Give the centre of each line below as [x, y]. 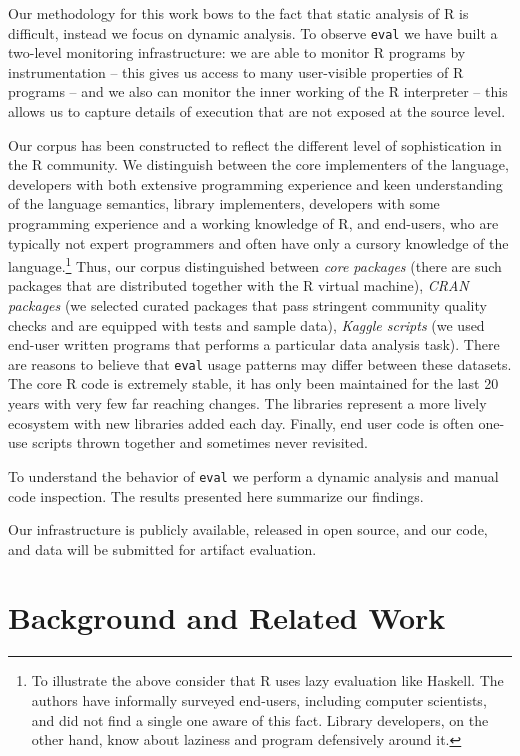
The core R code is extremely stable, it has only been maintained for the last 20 [253, 383]
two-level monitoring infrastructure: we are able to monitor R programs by [237, 52]
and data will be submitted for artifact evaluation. [162, 548]
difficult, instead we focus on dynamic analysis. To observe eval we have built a [253, 32]
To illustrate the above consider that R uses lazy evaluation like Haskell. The [267, 680]
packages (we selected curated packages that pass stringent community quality [247, 305]
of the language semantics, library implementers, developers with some [224, 203]
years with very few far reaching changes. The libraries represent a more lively [247, 403]
